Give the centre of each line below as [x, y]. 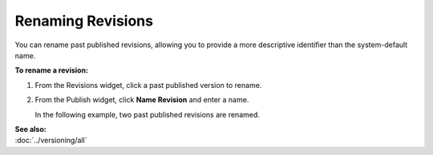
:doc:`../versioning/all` [51, 141]
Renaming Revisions [84, 21]
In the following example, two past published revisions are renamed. [148, 114]
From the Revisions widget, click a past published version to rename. [148, 85]
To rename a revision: [51, 70]
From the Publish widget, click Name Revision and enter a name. [142, 100]
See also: [31, 129]
